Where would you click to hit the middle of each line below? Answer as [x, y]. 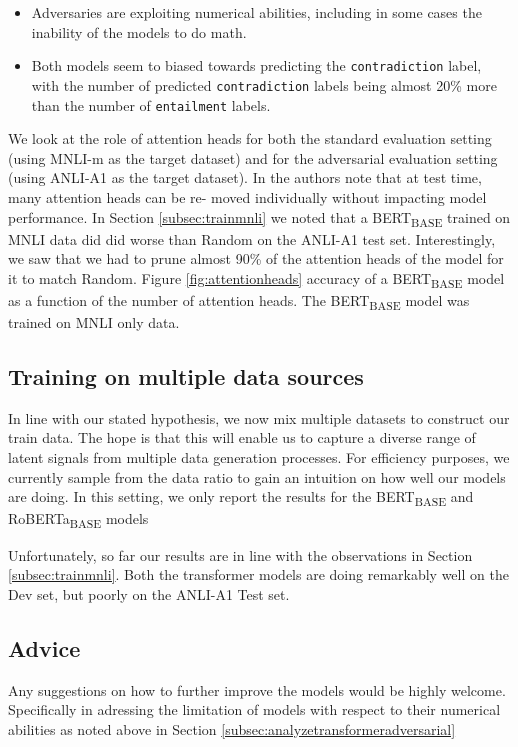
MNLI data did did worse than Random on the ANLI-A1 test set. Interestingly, [252, 238]
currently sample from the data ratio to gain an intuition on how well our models [257, 476]
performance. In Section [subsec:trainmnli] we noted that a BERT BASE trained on [259, 218]
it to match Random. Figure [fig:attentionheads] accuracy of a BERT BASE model [256, 279]
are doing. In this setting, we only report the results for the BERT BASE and [241, 498]
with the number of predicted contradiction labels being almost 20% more [264, 84]
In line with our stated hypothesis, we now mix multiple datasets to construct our [259, 417]
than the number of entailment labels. [151, 104]
